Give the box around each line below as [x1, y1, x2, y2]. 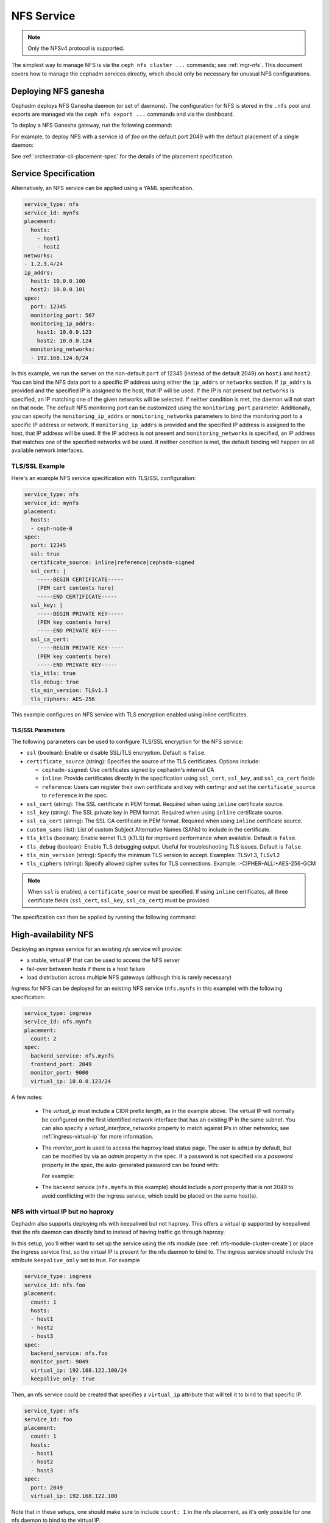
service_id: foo [24, 1416, 73, 1422]
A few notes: [11, 1094, 43, 1101]
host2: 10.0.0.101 [30, 286, 85, 293]
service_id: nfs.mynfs [24, 1018, 92, 1025]
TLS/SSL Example [11, 462, 65, 470]
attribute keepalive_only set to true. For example [11, 1257, 140, 1264]
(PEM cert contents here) [37, 585, 115, 592]
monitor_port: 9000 [30, 1069, 89, 1076]
